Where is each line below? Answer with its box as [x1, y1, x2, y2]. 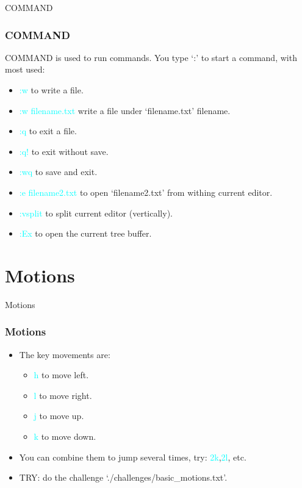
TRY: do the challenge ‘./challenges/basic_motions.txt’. [19, 471, 228, 484]
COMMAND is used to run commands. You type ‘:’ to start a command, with [5, 51, 297, 63]
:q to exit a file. [19, 124, 77, 137]
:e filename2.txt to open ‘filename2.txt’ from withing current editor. [19, 185, 273, 198]
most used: [5, 63, 45, 76]
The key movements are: [19, 348, 110, 361]
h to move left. [34, 368, 89, 381]
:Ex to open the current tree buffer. [19, 227, 152, 240]
